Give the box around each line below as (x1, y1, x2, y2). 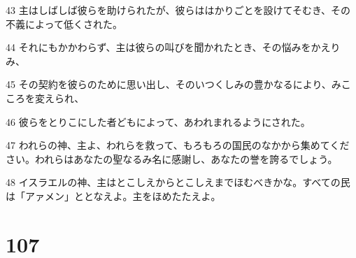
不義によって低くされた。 (6, 16, 122, 31)
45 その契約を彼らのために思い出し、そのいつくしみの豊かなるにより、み (6, 77, 341, 92)
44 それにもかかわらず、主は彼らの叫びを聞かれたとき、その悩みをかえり (6, 40, 341, 55)
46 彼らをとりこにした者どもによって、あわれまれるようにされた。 (6, 114, 311, 129)
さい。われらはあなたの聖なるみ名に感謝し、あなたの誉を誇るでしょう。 (6, 151, 338, 166)
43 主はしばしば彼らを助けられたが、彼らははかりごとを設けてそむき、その (6, 3, 350, 17)
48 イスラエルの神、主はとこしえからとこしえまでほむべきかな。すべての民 (6, 175, 350, 189)
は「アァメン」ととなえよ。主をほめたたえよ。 (6, 188, 221, 203)
